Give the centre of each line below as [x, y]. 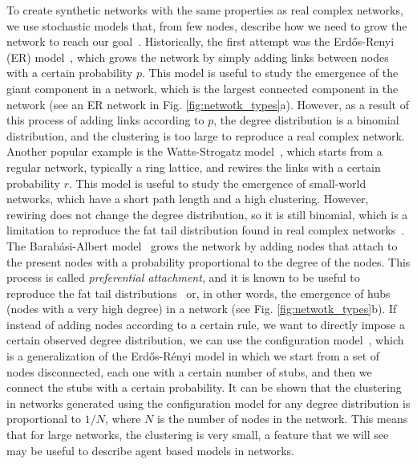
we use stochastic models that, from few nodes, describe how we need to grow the [207, 25]
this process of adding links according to [105, 120]
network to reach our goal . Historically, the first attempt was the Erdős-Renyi [200, 41]
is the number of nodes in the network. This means [282, 419]
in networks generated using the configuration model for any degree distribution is [208, 403]
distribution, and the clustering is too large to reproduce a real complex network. [206, 135]
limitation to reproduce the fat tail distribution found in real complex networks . [206, 230]
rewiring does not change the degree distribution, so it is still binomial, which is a [207, 214]
